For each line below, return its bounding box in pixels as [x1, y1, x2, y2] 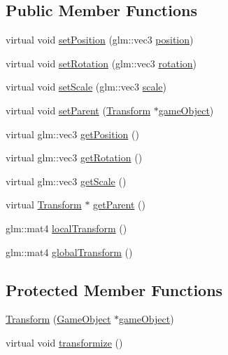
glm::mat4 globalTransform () [6, 244, 133, 259]
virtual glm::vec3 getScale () [6, 173, 127, 188]
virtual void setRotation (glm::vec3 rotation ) [6, 55, 197, 70]
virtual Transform [6, 197, 82, 212]
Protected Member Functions [6, 279, 223, 300]
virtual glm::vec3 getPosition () [6, 126, 139, 141]
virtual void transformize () [6, 335, 123, 349]
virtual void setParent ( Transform [6, 102, 151, 117]
